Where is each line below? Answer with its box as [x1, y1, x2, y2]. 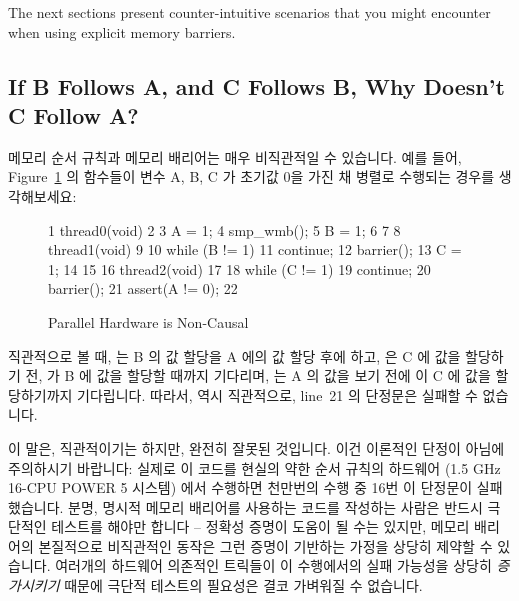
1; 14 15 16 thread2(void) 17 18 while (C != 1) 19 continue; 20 [48, 258, 431, 279]
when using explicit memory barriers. [8, 21, 236, 42]
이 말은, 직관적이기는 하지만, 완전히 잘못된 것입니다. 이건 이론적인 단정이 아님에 [8, 437, 505, 458]
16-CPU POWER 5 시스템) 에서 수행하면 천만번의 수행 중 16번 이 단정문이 [8, 477, 473, 498]
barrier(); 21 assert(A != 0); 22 [48, 278, 238, 299]
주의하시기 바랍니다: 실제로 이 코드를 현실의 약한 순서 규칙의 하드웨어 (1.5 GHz [8, 457, 501, 478]
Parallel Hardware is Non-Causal [48, 311, 249, 332]
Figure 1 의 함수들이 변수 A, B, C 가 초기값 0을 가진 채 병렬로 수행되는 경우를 [8, 166, 495, 187]
